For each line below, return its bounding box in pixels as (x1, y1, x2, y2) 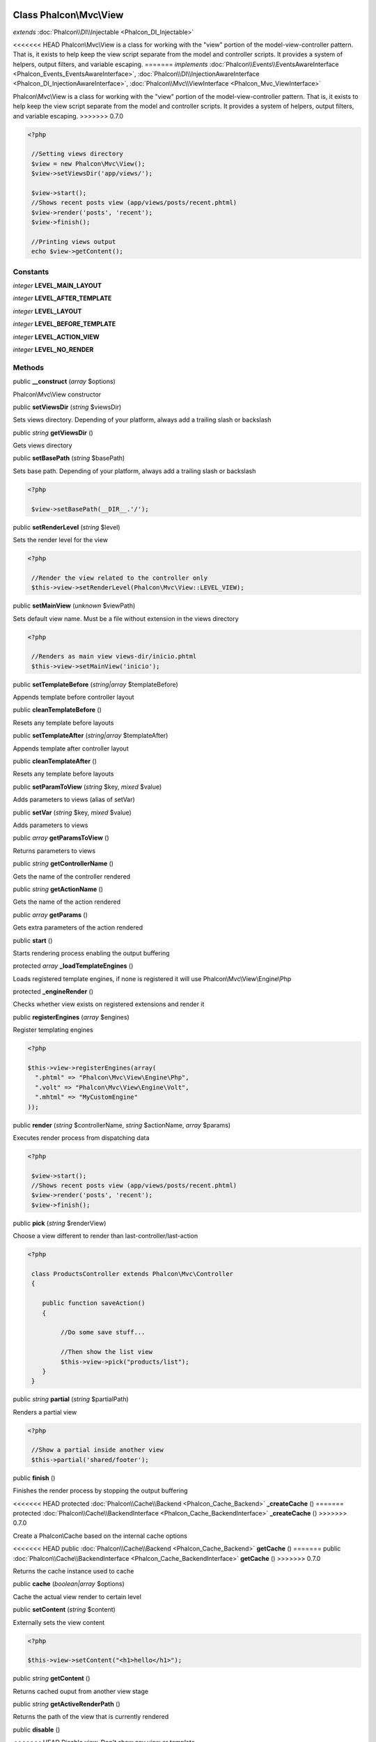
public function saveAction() (42, 1300, 146, 1307)
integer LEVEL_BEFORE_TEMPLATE (13, 320, 116, 328)
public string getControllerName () (13, 859, 114, 868)
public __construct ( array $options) (13, 377, 116, 386)
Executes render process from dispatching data (13, 1133, 150, 1142)
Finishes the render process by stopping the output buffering (13, 1486, 188, 1495)
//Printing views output (31, 238, 116, 245)
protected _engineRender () (13, 987, 94, 996)
